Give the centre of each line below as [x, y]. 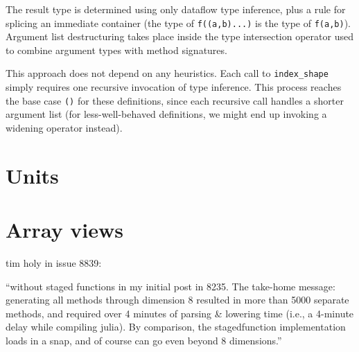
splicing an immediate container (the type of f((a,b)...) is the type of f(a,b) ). [178, 23]
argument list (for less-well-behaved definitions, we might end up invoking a [166, 114]
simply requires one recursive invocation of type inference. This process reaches [174, 87]
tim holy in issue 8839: [54, 263]
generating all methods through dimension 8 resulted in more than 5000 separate [177, 300]
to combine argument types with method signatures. [116, 50]
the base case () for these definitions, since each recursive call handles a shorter [175, 100]
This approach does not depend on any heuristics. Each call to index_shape [167, 73]
